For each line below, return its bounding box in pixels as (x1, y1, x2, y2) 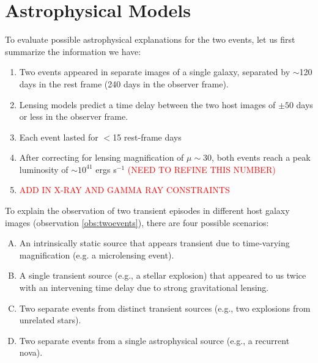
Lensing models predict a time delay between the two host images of (19, 98, 276, 111)
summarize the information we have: (5, 45, 141, 57)
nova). (19, 346, 43, 359)
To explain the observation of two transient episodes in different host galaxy (5, 204, 290, 217)
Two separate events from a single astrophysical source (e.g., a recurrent (19, 334, 290, 346)
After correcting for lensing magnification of (19, 151, 184, 164)
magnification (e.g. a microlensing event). (19, 248, 174, 261)
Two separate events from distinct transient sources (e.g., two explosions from (19, 301, 311, 314)
